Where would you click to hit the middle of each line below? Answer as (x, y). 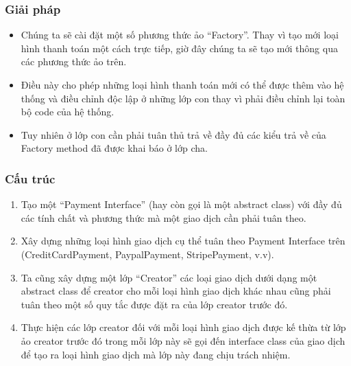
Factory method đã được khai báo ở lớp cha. (114, 148)
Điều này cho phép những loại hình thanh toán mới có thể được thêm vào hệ (182, 84)
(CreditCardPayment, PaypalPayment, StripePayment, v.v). (147, 254)
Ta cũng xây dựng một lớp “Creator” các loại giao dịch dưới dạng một (169, 277)
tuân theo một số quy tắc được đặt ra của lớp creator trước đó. (154, 304)
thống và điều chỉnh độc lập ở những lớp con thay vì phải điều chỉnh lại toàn (183, 98)
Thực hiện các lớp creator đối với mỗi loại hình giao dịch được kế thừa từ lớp (183, 327)
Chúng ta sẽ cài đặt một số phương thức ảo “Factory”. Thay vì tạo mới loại (180, 35)
